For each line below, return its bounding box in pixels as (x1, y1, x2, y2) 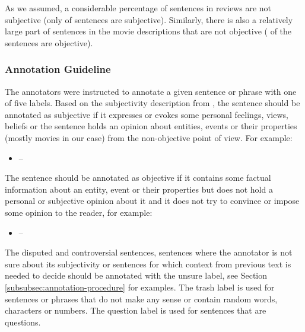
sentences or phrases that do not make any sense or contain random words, (5, 292, 278, 305)
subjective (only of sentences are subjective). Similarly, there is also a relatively (5, 13, 293, 25)
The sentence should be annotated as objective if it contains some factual (5, 171, 271, 184)
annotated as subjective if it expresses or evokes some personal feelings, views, (5, 108, 288, 120)
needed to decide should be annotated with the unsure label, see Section (5, 269, 268, 282)
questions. (5, 315, 41, 328)
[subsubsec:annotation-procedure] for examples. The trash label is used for (5, 280, 275, 293)
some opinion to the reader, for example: (5, 206, 152, 218)
